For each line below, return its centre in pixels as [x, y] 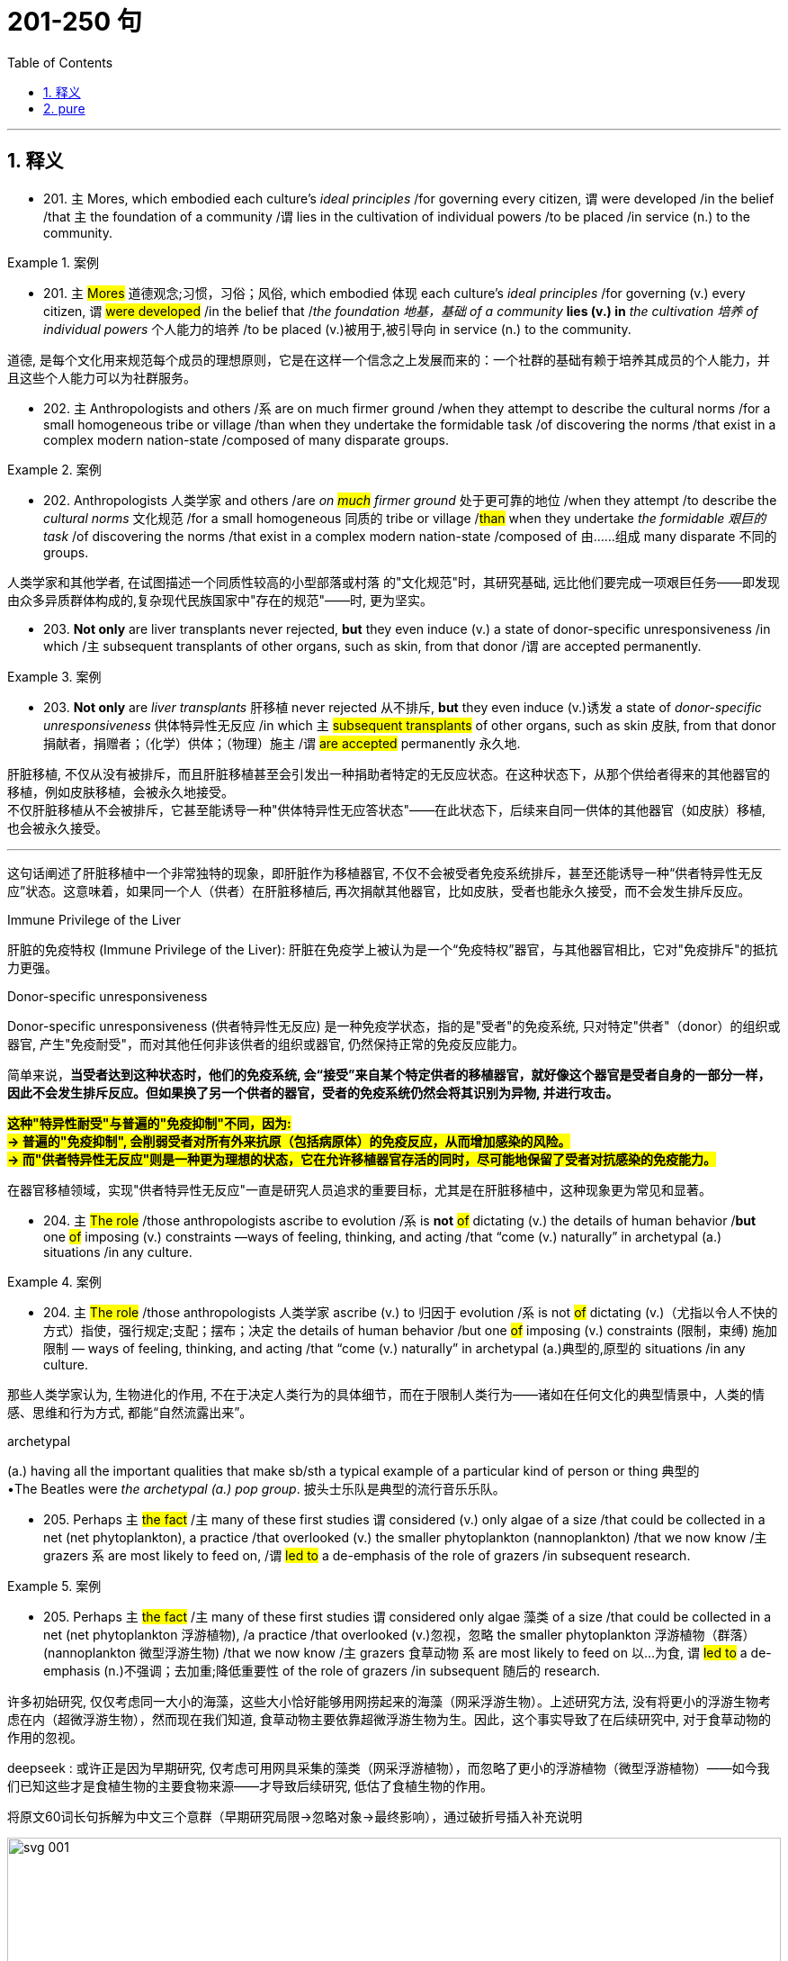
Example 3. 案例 [54, 676]
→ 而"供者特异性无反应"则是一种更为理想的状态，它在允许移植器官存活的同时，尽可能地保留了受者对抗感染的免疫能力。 [362, 1159]
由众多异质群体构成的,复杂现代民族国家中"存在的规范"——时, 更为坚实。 [220, 600]
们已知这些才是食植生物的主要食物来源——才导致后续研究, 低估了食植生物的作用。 [250, 1785]
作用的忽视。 [45, 1737]
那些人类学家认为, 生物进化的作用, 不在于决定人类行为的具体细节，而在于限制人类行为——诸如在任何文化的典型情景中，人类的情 [386, 1394]
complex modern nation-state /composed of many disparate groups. [246, 439]
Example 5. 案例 [54, 1586]
